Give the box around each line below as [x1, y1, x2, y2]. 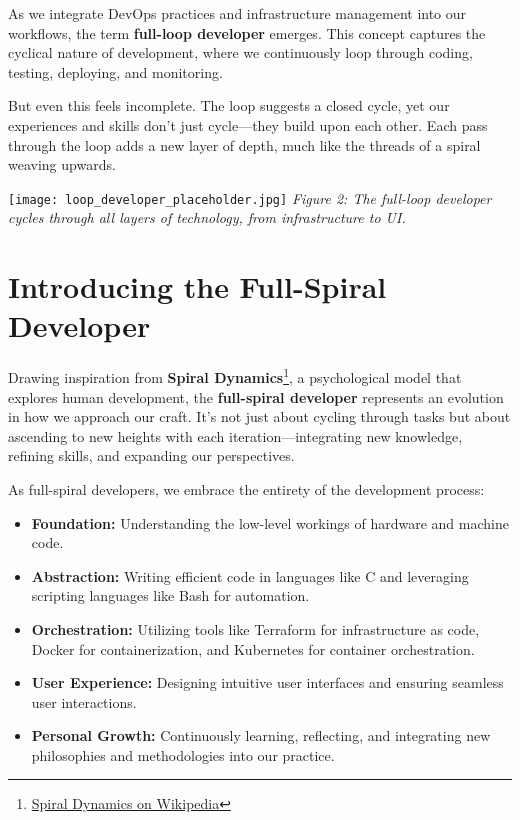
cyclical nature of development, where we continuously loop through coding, [8, 42, 473, 63]
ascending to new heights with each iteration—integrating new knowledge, [8, 425, 463, 446]
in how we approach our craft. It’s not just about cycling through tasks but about [8, 406, 511, 427]
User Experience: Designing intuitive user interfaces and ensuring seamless [31, 672, 504, 693]
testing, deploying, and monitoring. [8, 61, 223, 82]
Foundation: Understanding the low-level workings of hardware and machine [31, 512, 509, 533]
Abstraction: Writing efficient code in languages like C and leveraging [31, 565, 469, 586]
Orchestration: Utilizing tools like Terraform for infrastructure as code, [31, 618, 480, 639]
